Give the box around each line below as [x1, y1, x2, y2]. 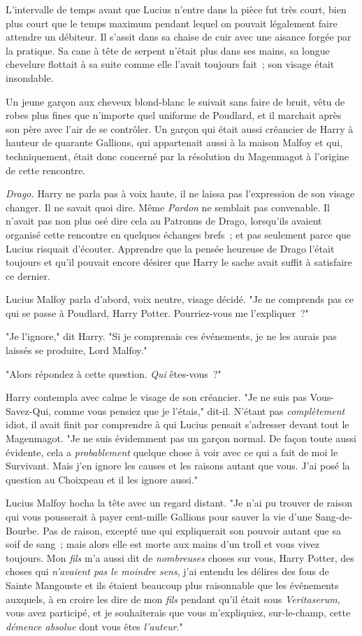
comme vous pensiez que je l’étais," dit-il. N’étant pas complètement [54, 403, 345, 418]
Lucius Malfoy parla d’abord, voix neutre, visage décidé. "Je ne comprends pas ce [6, 292, 354, 306]
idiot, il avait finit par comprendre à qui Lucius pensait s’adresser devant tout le [6, 417, 349, 432]
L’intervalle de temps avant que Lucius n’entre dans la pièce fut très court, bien [6, 2, 347, 16]
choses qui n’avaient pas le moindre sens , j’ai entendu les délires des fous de [6, 564, 329, 579]
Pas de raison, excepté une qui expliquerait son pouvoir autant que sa [43, 523, 341, 537]
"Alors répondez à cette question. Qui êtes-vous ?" [6, 366, 222, 381]
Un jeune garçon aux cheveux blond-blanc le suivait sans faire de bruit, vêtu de [6, 94, 345, 108]
